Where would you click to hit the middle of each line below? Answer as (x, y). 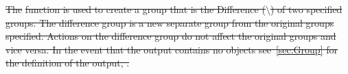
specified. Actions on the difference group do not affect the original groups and (171, 36)
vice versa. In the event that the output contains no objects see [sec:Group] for (172, 49)
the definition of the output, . (68, 63)
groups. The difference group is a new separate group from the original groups (170, 22)
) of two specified (306, 9)
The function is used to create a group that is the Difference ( (136, 9)
